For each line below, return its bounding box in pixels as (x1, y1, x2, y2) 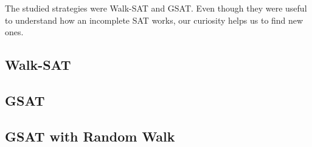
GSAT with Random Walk (5, 126, 175, 145)
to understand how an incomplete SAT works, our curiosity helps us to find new (5, 13, 303, 26)
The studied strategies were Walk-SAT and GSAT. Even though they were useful (5, 2, 307, 14)
